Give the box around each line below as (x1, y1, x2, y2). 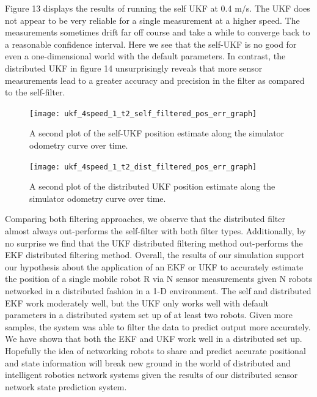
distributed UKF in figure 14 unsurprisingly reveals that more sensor (5, 61, 263, 74)
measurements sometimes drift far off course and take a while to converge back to (5, 26, 310, 39)
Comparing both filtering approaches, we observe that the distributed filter (5, 212, 286, 225)
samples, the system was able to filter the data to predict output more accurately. (5, 320, 311, 333)
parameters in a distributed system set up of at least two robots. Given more (5, 308, 293, 321)
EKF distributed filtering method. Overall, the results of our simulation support (5, 248, 305, 261)
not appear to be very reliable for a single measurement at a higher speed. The (5, 13, 300, 26)
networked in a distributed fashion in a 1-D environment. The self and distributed (5, 284, 312, 297)
